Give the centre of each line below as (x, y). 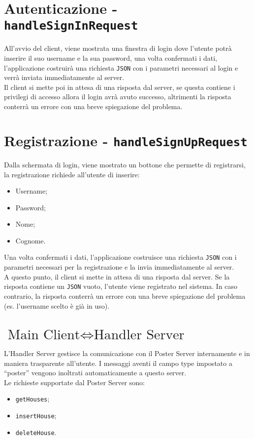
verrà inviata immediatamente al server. (64, 77)
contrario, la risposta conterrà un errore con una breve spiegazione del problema (125, 296)
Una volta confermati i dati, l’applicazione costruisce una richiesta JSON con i (120, 257)
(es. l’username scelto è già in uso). (57, 305)
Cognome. (31, 240)
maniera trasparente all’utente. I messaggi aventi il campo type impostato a (118, 363)
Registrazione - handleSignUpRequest (126, 140)
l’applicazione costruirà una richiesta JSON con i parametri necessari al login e (121, 67)
